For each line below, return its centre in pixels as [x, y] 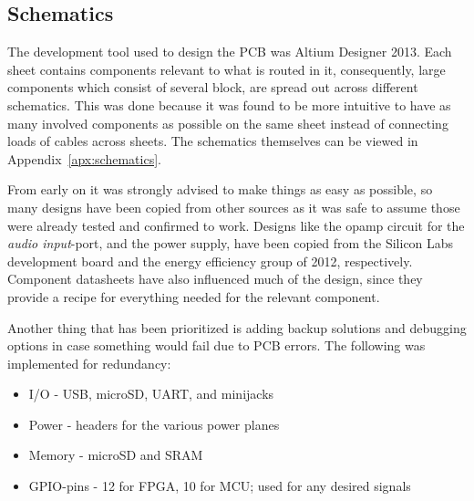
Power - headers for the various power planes [154, 424]
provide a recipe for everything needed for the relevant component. [194, 296]
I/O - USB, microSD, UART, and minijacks [151, 394]
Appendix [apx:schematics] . [84, 158]
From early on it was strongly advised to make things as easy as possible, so [220, 189]
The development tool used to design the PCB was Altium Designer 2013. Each [230, 52]
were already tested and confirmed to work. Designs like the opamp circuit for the [236, 225]
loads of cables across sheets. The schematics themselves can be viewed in [213, 141]
